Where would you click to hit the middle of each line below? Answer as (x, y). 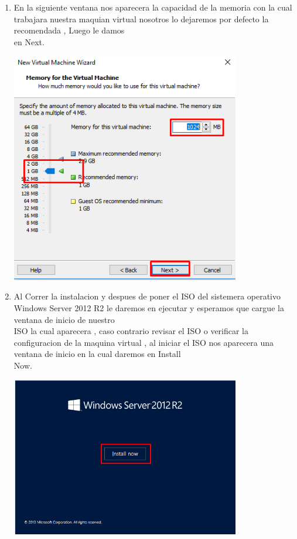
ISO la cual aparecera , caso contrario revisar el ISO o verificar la (131, 331)
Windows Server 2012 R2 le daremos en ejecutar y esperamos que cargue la (149, 308)
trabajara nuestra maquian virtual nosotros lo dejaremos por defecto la (141, 18)
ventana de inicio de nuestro (64, 319)
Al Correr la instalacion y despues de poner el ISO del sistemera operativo (147, 296)
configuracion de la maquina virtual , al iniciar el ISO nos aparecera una (144, 342)
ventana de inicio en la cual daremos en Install (97, 354)
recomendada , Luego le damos (69, 30)
